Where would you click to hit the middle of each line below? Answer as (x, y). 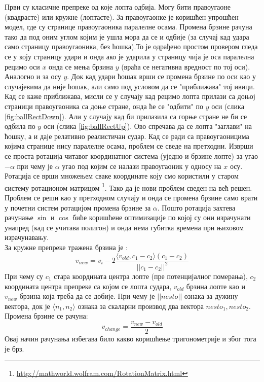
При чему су (24, 276)
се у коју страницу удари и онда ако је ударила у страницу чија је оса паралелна (129, 56)
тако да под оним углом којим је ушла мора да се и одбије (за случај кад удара (127, 36)
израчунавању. (27, 237)
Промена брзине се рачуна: (46, 316)
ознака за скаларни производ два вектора (141, 306)
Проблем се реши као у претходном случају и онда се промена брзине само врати (131, 197)
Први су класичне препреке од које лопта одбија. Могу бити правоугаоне (118, 7)
